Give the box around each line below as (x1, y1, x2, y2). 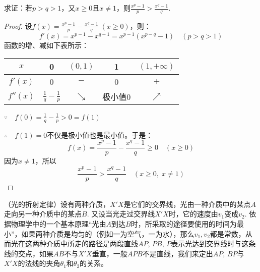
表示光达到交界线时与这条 (171, 238, 256, 249)
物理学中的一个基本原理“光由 (11, 218, 106, 229)
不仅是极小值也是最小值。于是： (47, 129, 153, 140)
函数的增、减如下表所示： (4, 39, 89, 50)
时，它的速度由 (168, 208, 218, 219)
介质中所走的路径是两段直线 (46, 238, 138, 249)
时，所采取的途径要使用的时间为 (131, 218, 237, 229)
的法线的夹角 (18, 258, 60, 268)
